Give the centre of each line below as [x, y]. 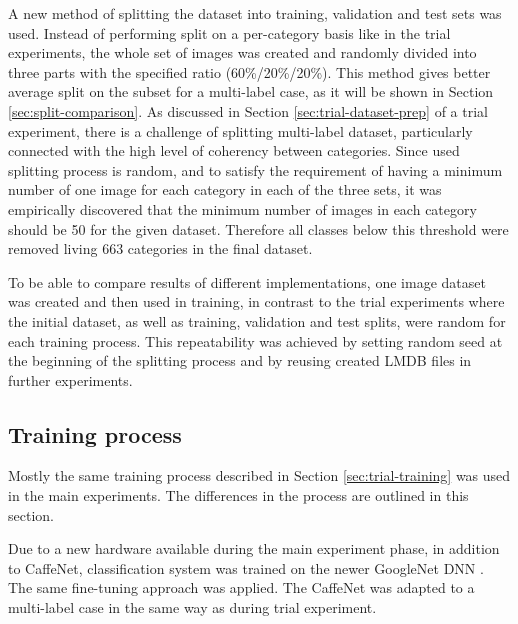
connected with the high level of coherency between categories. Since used [234, 150]
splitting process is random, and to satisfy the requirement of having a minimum [255, 169]
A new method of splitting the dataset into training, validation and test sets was [255, 13]
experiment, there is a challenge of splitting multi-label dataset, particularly [240, 130]
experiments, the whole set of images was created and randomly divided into [242, 52]
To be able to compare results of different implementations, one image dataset [247, 281]
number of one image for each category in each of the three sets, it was [225, 189]
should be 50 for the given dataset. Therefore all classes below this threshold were [258, 228]
